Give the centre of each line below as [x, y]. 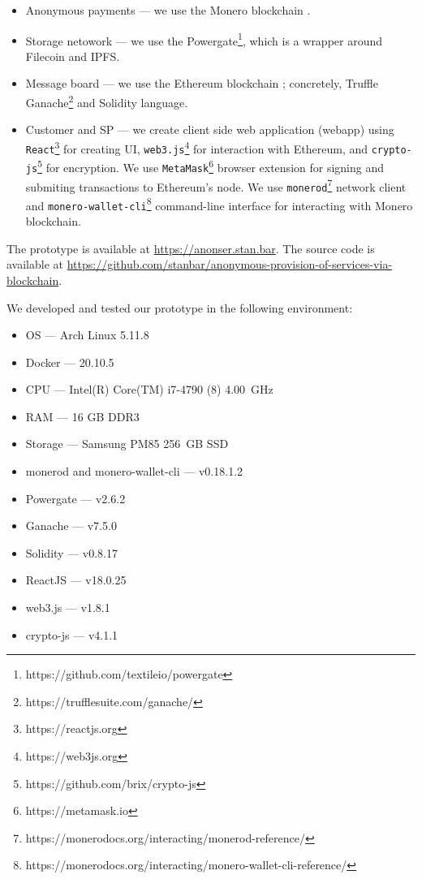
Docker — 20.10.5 [70, 362]
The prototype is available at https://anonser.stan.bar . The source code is [191, 248]
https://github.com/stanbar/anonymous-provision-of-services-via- [230, 264]
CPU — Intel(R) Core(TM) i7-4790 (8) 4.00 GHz [149, 389]
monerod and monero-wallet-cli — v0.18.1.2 [134, 471]
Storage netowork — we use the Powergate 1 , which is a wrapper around [204, 39]
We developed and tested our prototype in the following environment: [180, 307]
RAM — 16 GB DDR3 [82, 416]
